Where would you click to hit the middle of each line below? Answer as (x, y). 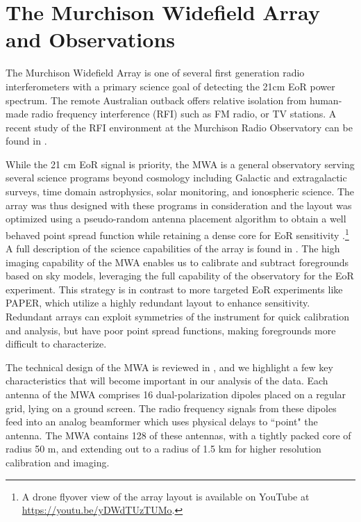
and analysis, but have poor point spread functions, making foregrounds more (171, 330)
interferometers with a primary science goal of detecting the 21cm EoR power (170, 86)
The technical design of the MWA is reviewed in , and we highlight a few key (169, 367)
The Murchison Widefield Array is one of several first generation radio (155, 73)
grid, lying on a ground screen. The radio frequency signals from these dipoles (171, 408)
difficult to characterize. (56, 344)
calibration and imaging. (58, 462)
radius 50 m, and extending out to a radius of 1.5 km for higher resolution (163, 449)
